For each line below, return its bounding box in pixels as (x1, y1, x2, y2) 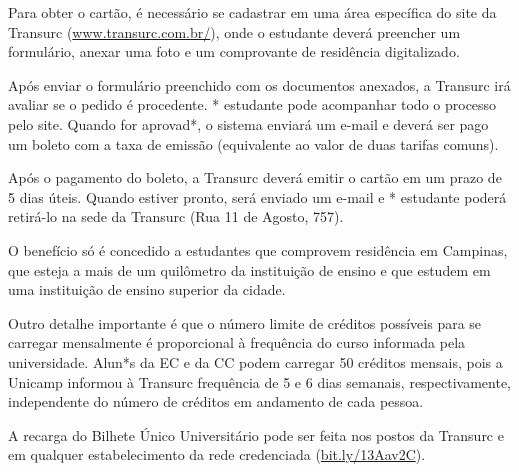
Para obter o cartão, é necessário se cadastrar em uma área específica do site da (8, 2, 497, 22)
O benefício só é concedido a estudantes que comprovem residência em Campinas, (8, 239, 508, 260)
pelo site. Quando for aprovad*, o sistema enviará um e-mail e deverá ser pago (8, 113, 489, 134)
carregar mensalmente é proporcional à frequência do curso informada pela (8, 332, 466, 353)
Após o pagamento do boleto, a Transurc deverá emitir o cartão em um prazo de (8, 167, 502, 188)
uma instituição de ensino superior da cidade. (8, 279, 286, 300)
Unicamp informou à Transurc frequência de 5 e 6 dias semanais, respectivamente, (8, 371, 511, 392)
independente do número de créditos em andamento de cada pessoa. (8, 391, 424, 412)
